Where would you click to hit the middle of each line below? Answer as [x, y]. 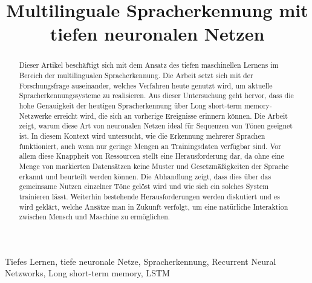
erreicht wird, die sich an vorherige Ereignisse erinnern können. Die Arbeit [171, 115]
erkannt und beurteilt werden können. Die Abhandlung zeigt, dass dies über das [145, 176]
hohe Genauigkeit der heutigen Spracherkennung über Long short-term [130, 105]
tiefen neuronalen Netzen [157, 34]
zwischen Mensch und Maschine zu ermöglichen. [95, 217]
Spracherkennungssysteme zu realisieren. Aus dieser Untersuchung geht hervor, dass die [156, 95]
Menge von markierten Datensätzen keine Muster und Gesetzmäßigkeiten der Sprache [154, 166]
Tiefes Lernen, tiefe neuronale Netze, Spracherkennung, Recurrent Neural [141, 261]
